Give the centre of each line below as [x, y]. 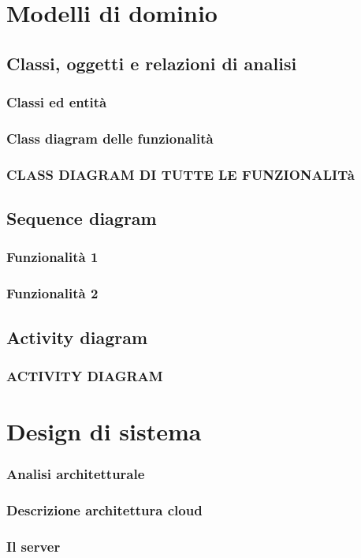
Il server [33, 546]
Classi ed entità [57, 102]
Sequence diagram [82, 218]
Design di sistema [104, 431]
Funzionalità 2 [52, 293]
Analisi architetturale [76, 474]
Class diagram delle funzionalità [110, 138]
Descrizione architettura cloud [104, 509]
